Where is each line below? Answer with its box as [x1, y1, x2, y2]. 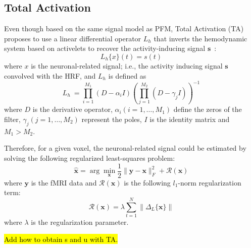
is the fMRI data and [31, 177, 97, 188]
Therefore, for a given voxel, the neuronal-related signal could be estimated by [4, 143, 246, 153]
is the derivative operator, [32, 104, 113, 114]
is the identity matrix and [149, 113, 230, 124]
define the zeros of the [173, 104, 242, 114]
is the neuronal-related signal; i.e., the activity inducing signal [31, 60, 223, 71]
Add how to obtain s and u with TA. [4, 233, 118, 244]
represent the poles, [81, 113, 142, 124]
